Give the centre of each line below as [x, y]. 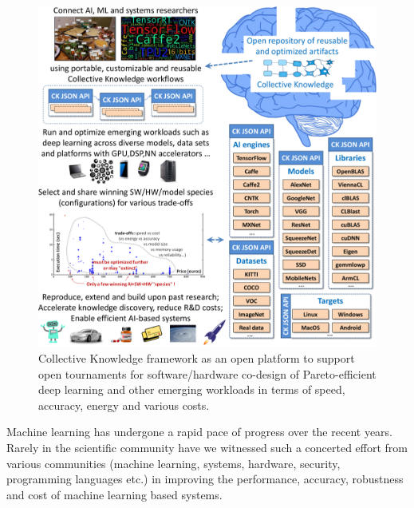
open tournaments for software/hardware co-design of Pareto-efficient [207, 373]
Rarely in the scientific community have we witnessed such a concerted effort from [207, 448]
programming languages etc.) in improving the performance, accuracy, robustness [205, 479]
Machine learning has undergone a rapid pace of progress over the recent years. [199, 432]
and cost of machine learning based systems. [114, 494]
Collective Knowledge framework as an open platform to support [197, 358]
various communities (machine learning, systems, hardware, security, [173, 463]
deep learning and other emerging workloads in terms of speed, [192, 389]
